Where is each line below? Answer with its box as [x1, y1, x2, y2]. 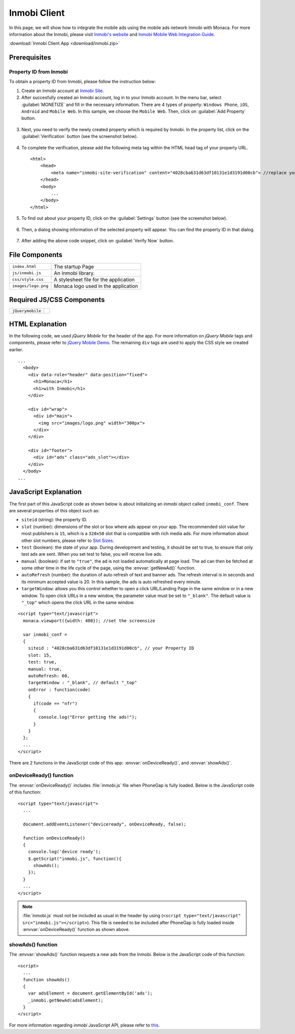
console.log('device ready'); [28, 849, 101, 855]
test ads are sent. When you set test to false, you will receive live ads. [21, 551, 162, 557]
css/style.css [12, 277, 44, 282]
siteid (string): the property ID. [21, 517, 88, 523]
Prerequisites [9, 53, 51, 62]
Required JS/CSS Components [9, 296, 105, 304]
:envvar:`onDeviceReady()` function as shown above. [22, 927, 130, 933]
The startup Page [54, 263, 94, 270]
